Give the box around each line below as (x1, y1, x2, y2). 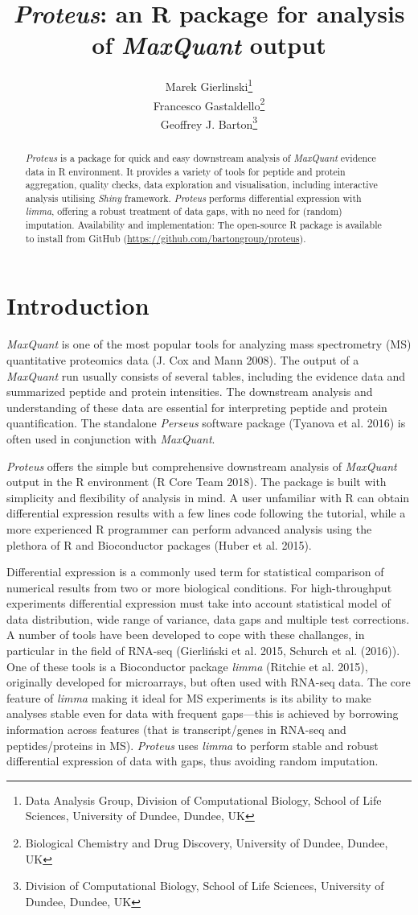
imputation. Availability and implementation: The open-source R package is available (25, 218, 382, 232)
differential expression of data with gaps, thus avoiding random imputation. (6, 752, 379, 769)
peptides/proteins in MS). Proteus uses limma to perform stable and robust (6, 736, 379, 753)
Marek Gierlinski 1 (165, 76, 253, 94)
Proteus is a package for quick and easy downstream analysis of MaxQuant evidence (25, 150, 376, 164)
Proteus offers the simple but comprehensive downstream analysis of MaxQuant (6, 457, 397, 474)
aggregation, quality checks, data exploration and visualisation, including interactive (25, 178, 378, 192)
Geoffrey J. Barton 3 (160, 113, 258, 132)
